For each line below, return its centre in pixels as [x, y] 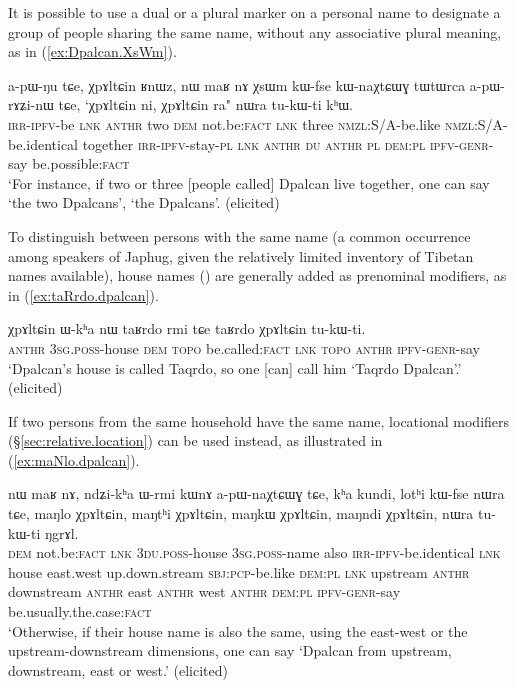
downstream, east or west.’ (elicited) [118, 669]
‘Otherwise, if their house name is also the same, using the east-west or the [238, 630]
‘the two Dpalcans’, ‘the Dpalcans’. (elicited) [144, 202]
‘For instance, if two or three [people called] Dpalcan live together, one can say [249, 182]
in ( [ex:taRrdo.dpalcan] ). [83, 294]
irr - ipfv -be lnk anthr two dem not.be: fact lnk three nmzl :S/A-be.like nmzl [241, 123]
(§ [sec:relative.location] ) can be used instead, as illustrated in [195, 440]
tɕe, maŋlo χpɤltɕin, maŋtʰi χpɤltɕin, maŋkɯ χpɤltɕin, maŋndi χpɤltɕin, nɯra [241, 513]
